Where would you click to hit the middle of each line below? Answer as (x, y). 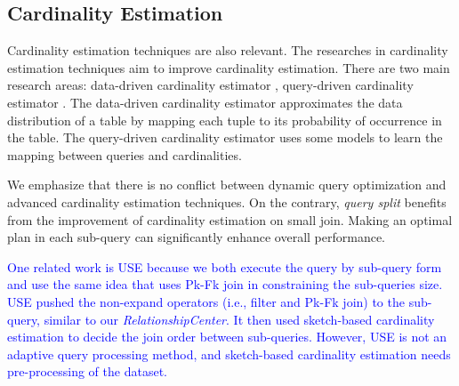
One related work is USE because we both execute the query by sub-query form (225, 266)
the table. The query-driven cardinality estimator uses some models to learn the (225, 137)
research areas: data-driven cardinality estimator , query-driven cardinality (210, 85)
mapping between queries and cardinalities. (125, 154)
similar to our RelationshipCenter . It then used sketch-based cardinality (239, 319)
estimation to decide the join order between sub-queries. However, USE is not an (227, 337)
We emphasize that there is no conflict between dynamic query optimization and (227, 185)
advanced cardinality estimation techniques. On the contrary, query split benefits (227, 201)
